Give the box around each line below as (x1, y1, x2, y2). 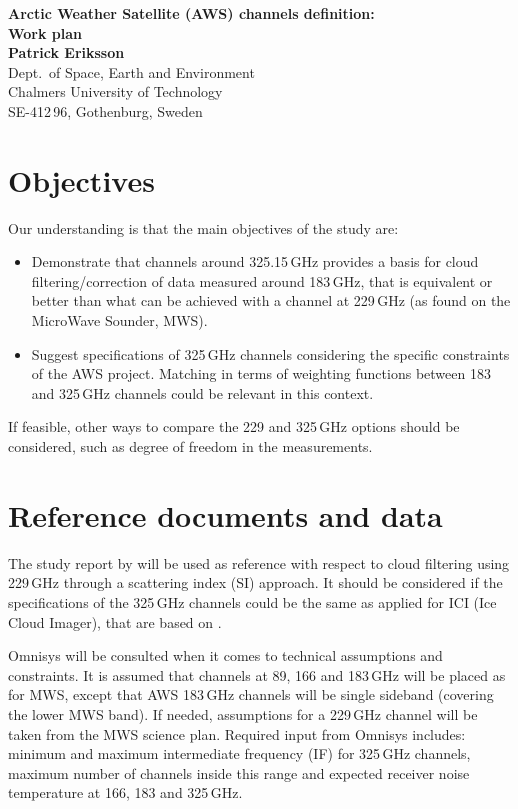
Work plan (8, 22, 83, 43)
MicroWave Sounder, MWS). (31, 310, 208, 331)
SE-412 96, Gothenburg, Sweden (8, 100, 203, 121)
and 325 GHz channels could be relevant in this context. (31, 382, 374, 403)
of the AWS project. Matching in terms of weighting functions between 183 (31, 363, 491, 384)
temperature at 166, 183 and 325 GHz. (8, 782, 243, 803)
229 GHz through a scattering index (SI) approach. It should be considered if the (8, 572, 503, 593)
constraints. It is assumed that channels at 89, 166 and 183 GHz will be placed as (8, 664, 506, 685)
